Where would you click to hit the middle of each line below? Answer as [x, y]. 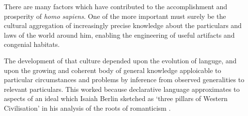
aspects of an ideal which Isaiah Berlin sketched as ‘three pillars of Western [116, 98]
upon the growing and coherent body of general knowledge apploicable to [113, 70]
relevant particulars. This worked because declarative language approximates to [122, 89]
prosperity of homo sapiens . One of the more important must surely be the [115, 16]
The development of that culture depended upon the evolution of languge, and [120, 60]
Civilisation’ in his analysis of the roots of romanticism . [87, 108]
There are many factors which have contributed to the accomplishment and [116, 6]
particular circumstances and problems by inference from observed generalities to [124, 80]
